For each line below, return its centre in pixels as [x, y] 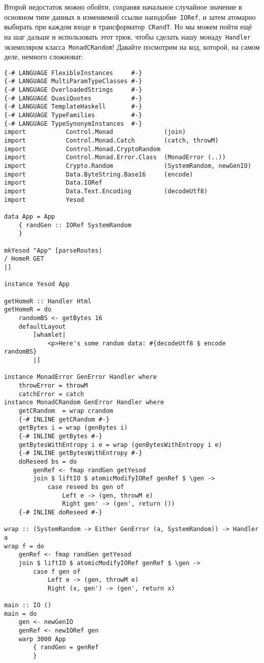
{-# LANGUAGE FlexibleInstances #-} [73, 73]
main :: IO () [28, 605]
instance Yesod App [37, 284]
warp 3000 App [42, 639]
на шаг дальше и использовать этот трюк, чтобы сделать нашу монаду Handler [128, 36]
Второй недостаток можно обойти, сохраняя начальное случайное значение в [123, 7]
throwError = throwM [53, 386]
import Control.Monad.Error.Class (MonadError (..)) [115, 158]
